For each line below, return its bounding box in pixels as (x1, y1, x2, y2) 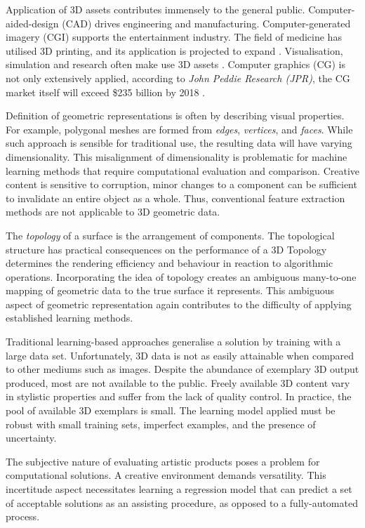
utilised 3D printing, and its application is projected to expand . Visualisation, (6, 43, 343, 58)
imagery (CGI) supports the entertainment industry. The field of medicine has (6, 29, 342, 44)
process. (6, 509, 40, 524)
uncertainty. (6, 430, 57, 445)
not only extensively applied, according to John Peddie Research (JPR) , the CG (6, 70, 350, 85)
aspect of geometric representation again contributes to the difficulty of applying (6, 296, 352, 311)
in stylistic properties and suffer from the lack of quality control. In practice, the (6, 389, 352, 404)
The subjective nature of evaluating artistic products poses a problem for (6, 454, 320, 468)
